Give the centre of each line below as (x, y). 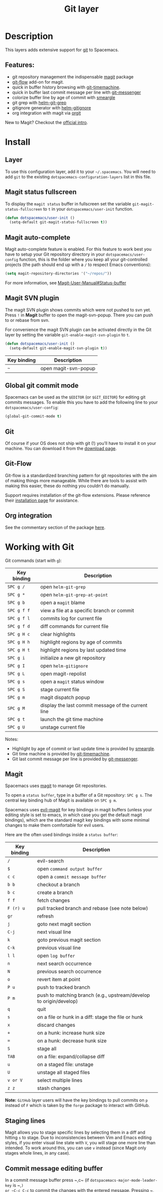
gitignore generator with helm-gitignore (51, 107)
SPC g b (16, 602)
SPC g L (16, 674)
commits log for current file (71, 618)
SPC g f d (19, 626)
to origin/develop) (57, 1001)
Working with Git (40, 547)
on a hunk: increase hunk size (71, 1033)
